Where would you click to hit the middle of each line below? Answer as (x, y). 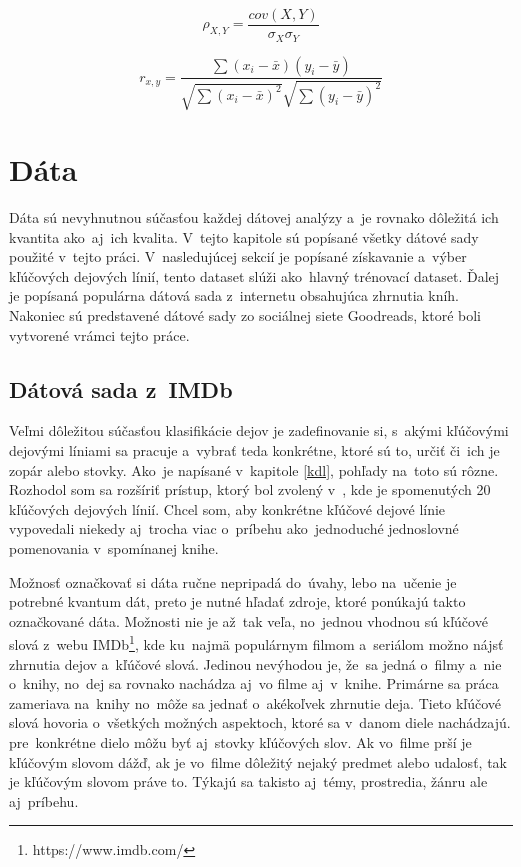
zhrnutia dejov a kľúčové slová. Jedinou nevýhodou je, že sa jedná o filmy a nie (255, 663)
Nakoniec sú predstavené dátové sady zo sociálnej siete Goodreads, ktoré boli (245, 315)
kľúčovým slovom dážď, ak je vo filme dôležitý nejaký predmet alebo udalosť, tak (258, 761)
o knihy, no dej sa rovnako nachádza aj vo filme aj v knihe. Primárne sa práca (254, 683)
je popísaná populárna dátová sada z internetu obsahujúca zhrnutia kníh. (234, 295)
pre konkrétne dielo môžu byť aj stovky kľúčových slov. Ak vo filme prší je (240, 741)
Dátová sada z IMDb (121, 388)
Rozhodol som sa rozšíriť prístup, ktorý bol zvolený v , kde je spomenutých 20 (250, 489)
